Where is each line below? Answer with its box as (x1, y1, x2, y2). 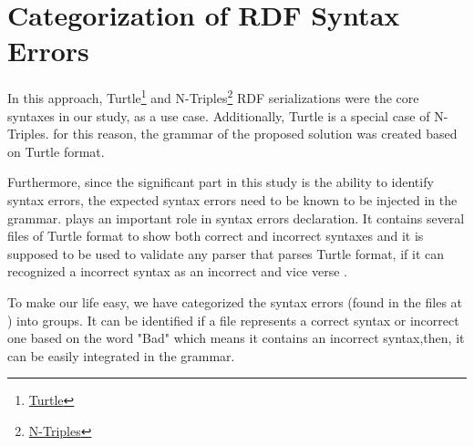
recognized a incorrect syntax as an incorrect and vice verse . (7, 262, 347, 281)
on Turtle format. (7, 141, 105, 161)
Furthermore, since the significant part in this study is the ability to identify (7, 172, 434, 192)
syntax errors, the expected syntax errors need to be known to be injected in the (7, 190, 458, 209)
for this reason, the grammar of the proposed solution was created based (53, 124, 458, 143)
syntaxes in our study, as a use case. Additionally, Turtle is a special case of (7, 106, 430, 125)
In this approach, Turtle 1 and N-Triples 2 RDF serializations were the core (7, 86, 419, 107)
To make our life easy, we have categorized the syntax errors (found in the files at (7, 292, 463, 311)
